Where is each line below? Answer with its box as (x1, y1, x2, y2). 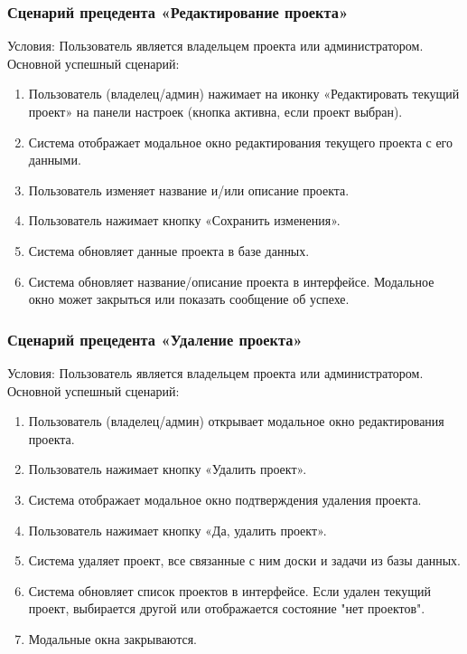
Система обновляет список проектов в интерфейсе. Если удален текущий (28, 581, 431, 600)
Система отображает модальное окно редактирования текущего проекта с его (28, 132, 453, 151)
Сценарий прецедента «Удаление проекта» (7, 327, 303, 350)
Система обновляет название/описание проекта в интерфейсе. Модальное (28, 271, 434, 290)
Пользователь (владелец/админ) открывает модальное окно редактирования (28, 412, 444, 431)
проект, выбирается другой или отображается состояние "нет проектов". (28, 599, 425, 618)
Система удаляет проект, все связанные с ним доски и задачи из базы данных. (28, 551, 461, 570)
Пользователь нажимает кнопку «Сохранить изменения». (28, 211, 341, 230)
